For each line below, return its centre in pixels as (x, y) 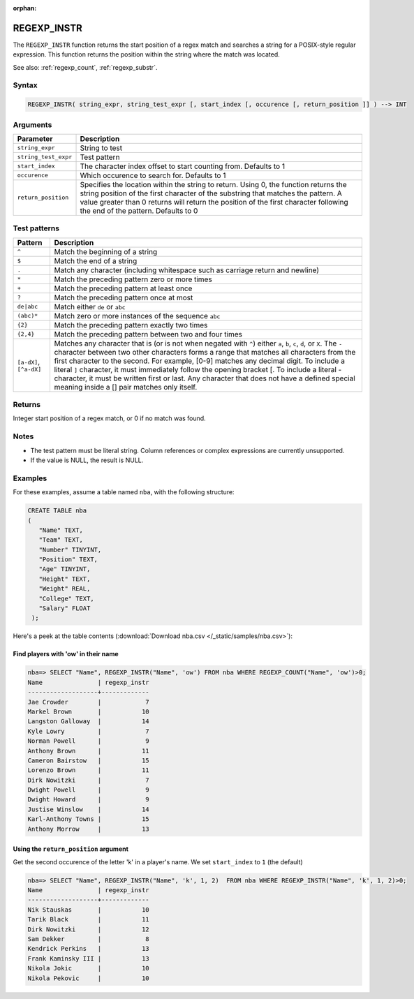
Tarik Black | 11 (88, 919)
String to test (101, 148)
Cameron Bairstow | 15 (88, 760)
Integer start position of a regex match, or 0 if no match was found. (109, 418)
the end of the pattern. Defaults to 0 (139, 211)
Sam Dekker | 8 (88, 939)
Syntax (25, 85)
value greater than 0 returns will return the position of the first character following (214, 202)
